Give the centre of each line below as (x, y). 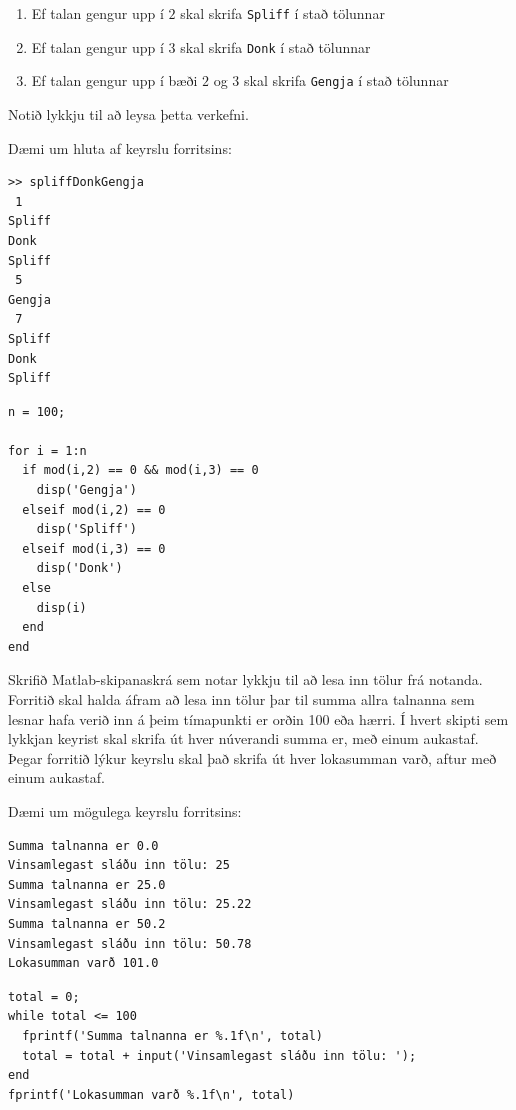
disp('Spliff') (86, 529)
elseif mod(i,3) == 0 (94, 548)
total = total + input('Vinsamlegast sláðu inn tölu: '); (219, 1055)
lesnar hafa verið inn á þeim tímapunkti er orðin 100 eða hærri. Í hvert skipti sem (258, 718)
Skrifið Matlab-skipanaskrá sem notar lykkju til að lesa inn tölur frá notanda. (245, 679)
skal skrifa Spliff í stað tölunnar (282, 13)
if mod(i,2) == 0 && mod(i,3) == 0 (140, 470)
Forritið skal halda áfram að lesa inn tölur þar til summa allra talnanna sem (241, 699)
